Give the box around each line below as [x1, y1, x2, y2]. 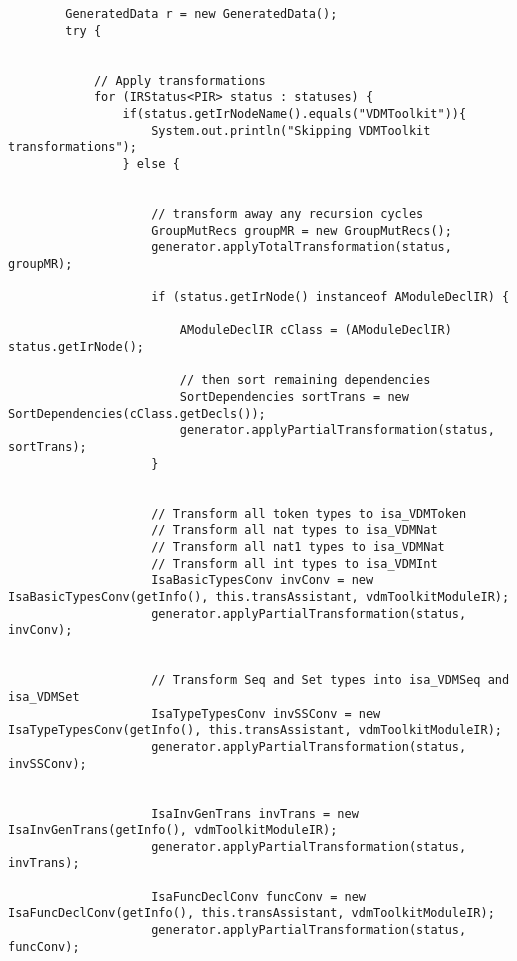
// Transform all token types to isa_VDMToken [151, 506, 467, 521]
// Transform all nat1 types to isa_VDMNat [151, 540, 445, 554]
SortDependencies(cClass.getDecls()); [8, 406, 266, 421]
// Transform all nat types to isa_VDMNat [151, 523, 438, 538]
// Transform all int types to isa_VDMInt [151, 556, 438, 571]
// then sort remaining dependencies [179, 373, 431, 388]
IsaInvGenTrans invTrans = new [151, 806, 359, 821]
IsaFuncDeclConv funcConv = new [151, 889, 366, 904]
